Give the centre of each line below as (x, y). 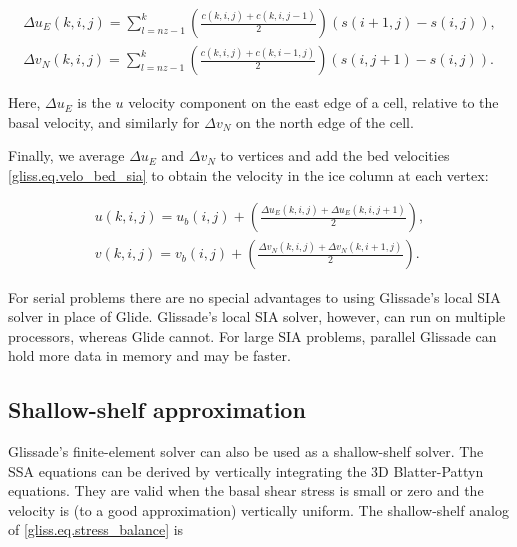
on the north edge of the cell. (325, 121)
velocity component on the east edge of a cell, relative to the (313, 102)
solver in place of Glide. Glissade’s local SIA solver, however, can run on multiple (257, 316)
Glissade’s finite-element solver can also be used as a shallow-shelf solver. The (246, 451)
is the (94, 102)
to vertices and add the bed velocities (335, 155)
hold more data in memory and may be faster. (149, 355)
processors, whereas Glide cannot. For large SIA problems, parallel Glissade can (252, 335)
